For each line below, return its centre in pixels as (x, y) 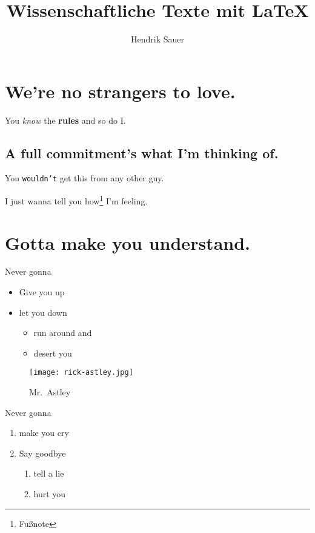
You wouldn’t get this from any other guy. (85, 178)
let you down (43, 312)
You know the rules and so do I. (65, 120)
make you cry (44, 433)
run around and (63, 333)
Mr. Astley (50, 392)
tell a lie (49, 473)
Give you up (42, 292)
